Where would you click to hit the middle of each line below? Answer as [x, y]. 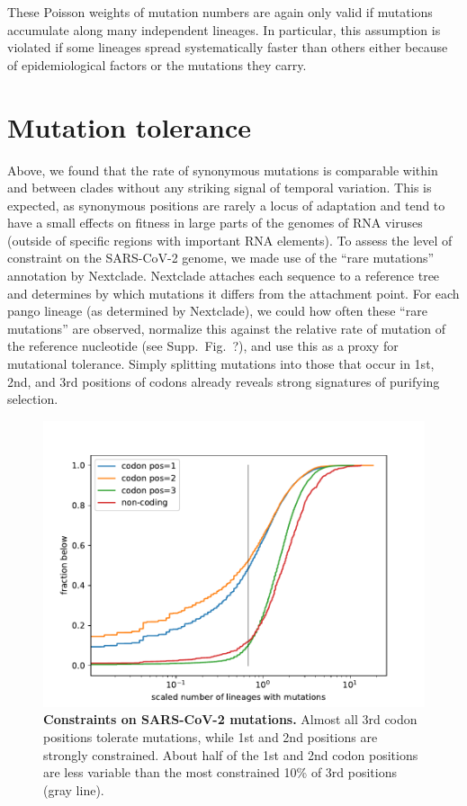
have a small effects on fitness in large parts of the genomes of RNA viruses [215, 223]
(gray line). [74, 789]
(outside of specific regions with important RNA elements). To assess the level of [230, 240]
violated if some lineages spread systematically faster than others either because [228, 47]
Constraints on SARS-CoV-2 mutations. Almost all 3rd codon [230, 719]
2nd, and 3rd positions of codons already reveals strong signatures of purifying [224, 381]
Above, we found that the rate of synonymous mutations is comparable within [223, 170]
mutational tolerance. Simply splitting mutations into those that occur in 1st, [221, 364]
